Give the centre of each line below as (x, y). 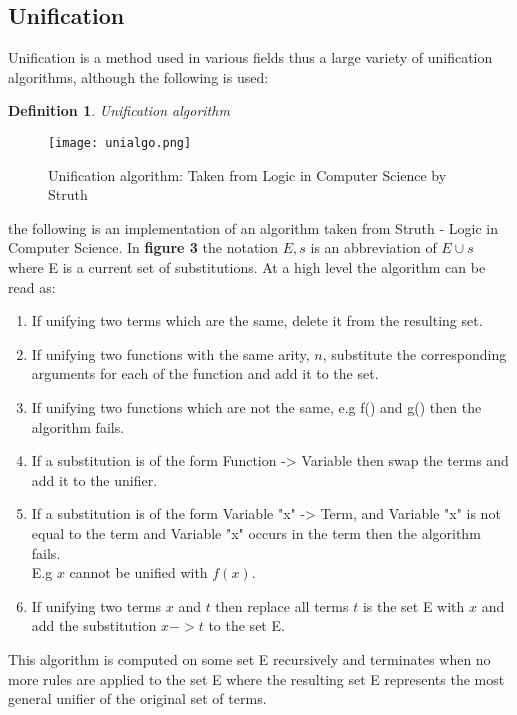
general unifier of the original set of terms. (137, 698)
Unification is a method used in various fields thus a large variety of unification (250, 57)
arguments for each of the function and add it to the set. (205, 373)
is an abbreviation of (373, 247)
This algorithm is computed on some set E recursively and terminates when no (249, 658)
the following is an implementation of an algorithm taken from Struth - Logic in (253, 227)
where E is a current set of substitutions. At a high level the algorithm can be (247, 267)
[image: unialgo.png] (120, 142)
